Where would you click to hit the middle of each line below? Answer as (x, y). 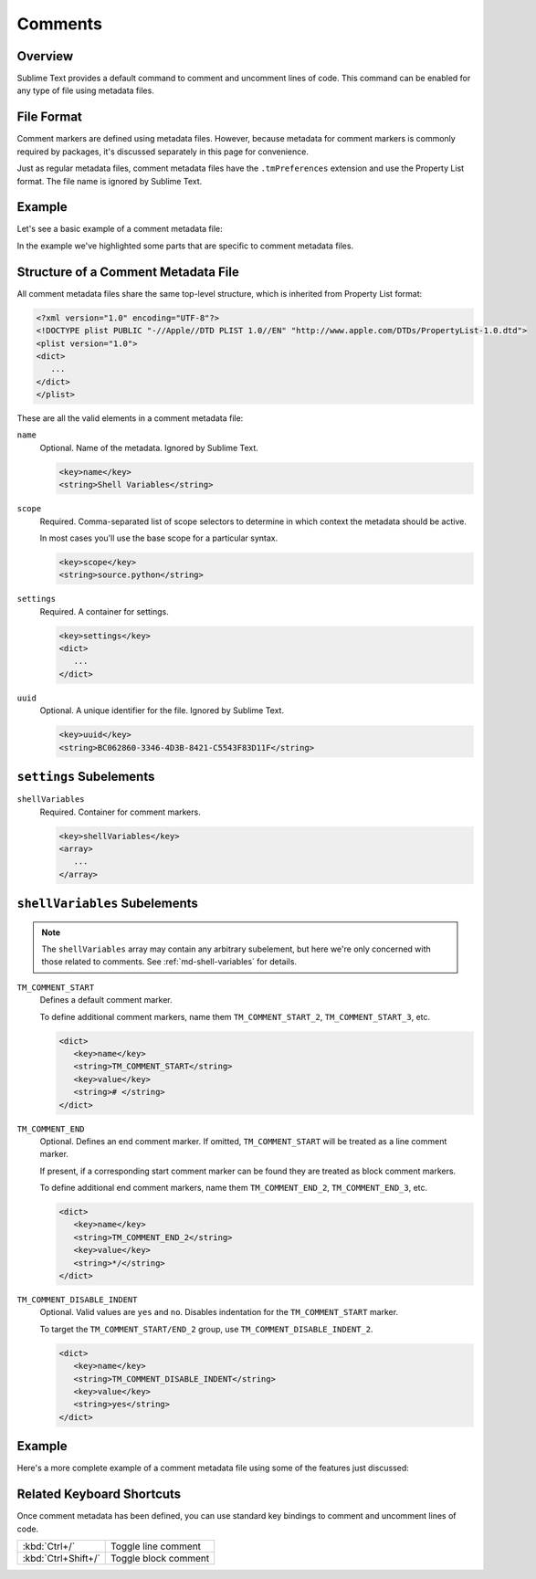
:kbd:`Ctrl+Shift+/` (61, 1558)
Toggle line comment (156, 1546)
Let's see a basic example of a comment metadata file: (120, 229)
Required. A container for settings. (104, 611)
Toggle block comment (160, 1558)
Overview (45, 56)
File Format (49, 117)
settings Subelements (86, 777)
